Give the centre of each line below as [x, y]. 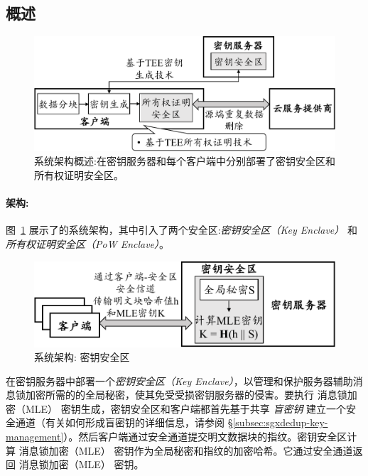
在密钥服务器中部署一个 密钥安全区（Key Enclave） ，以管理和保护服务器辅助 [179, 380]
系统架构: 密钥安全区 [82, 357]
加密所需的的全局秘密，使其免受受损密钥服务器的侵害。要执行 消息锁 [186, 395]
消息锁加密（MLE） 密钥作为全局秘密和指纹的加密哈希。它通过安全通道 [186, 450]
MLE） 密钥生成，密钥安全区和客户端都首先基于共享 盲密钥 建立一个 [186, 408]
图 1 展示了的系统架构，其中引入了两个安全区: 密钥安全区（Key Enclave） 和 [182, 230]
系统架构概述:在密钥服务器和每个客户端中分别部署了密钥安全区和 [185, 161]
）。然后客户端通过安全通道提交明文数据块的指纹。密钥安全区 [205, 437]
